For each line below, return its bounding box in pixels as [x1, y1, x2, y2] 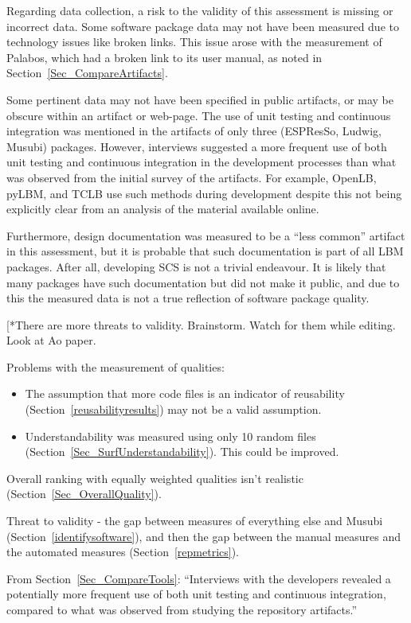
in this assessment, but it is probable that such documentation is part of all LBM [6, 243, 404, 259]
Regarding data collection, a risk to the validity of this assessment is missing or [6, 2, 393, 18]
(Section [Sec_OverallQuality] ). [6, 485, 162, 502]
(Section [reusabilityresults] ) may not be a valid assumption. [25, 401, 322, 418]
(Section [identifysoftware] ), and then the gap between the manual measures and [6, 528, 401, 544]
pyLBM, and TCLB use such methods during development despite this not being [6, 185, 402, 201]
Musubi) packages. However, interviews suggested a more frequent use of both [6, 138, 387, 154]
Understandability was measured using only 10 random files [25, 427, 316, 444]
